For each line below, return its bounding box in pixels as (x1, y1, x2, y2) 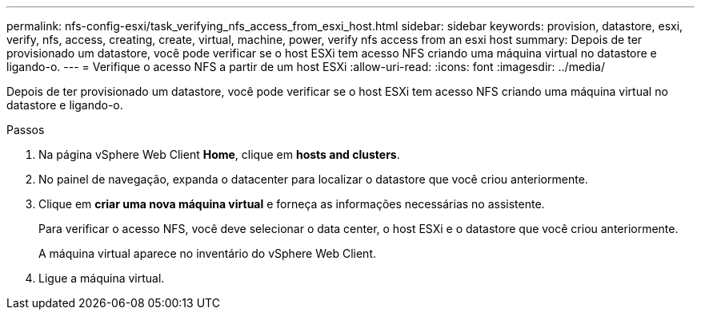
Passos (6, 123, 45, 136)
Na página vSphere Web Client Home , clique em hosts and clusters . (38, 148, 400, 161)
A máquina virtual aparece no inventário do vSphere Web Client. (38, 247, 377, 260)
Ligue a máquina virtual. (38, 271, 165, 285)
